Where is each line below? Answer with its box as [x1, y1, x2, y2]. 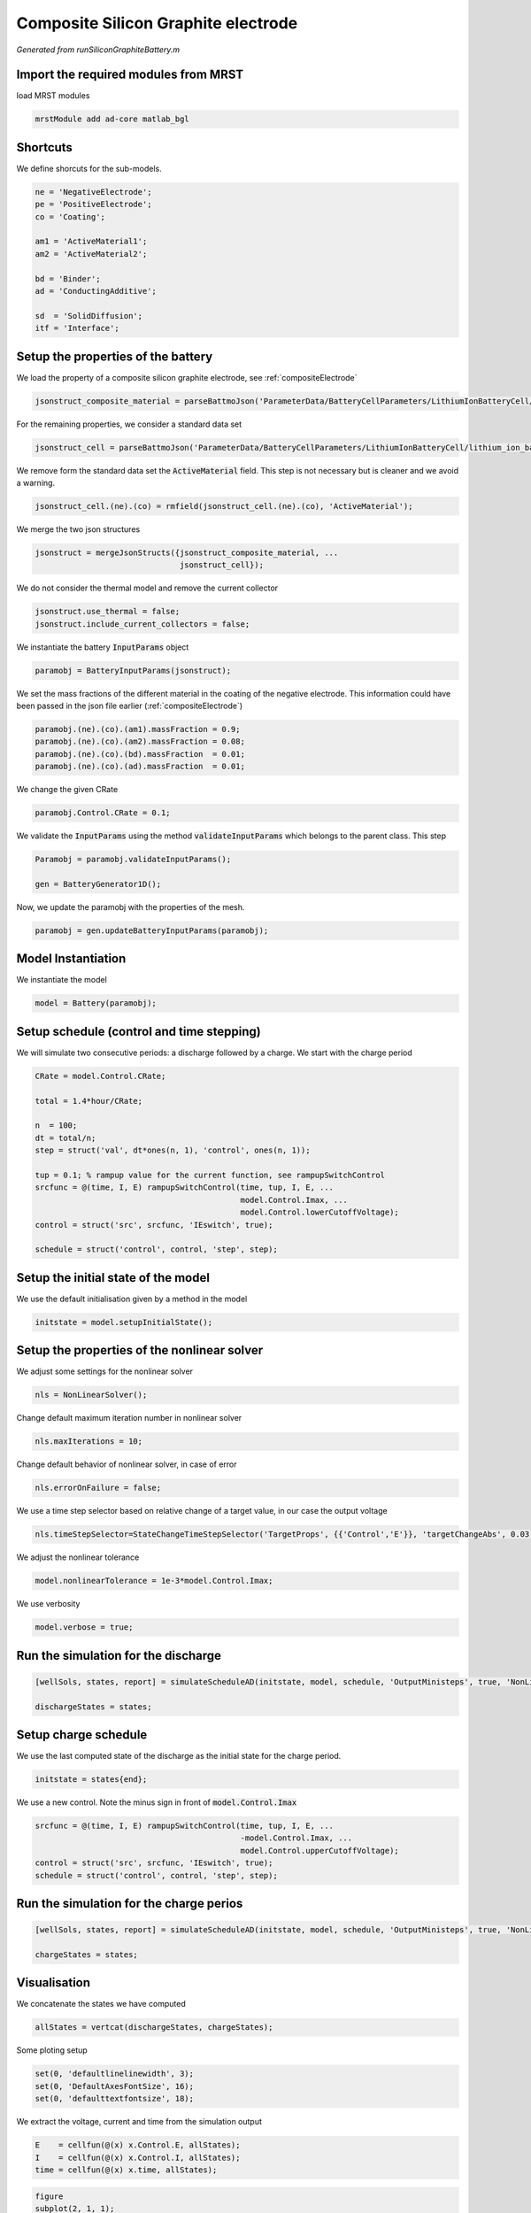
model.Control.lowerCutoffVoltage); [240, 1207, 400, 1217]
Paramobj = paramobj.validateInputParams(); [35, 854, 232, 865]
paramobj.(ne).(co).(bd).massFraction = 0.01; [35, 749, 245, 759]
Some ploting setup [16, 2045, 88, 2055]
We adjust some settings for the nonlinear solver [16, 1366, 194, 1376]
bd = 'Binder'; [35, 274, 101, 283]
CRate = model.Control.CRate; [35, 1071, 166, 1081]
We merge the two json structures [16, 524, 141, 535]
